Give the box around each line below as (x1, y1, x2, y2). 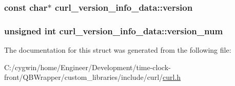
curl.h (163, 72, 181, 82)
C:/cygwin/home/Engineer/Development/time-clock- (4, 61, 171, 72)
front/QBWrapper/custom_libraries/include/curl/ (4, 72, 163, 82)
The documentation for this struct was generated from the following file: (4, 45, 231, 55)
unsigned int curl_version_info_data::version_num (4, 24, 223, 37)
